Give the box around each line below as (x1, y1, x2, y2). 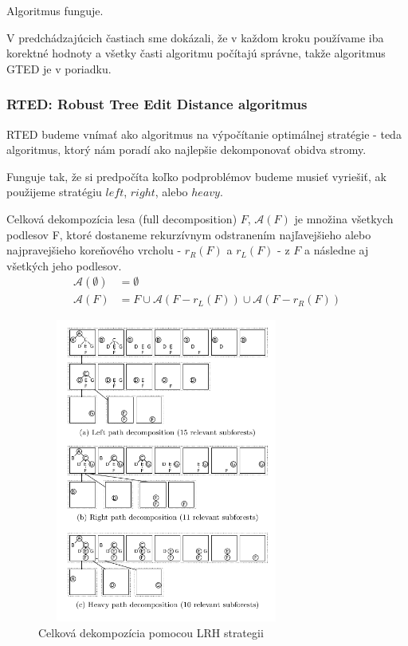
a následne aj (304, 242, 369, 258)
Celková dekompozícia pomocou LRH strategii (38, 624, 264, 640)
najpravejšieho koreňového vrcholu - (6, 242, 182, 258)
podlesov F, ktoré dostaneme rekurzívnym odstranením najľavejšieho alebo (6, 226, 371, 242)
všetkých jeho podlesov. (6, 257, 122, 274)
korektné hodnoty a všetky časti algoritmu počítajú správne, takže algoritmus (6, 45, 386, 61)
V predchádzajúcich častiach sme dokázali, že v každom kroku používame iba (6, 29, 384, 45)
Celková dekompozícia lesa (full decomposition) (6, 210, 237, 226)
